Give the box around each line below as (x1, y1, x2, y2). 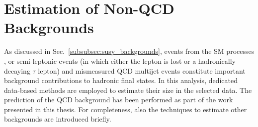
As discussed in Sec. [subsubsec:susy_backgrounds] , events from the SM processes (4, 46, 255, 56)
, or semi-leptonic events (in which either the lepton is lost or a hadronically (4, 55, 236, 66)
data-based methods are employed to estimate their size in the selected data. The (4, 85, 252, 95)
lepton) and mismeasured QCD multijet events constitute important (38, 65, 246, 76)
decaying (4, 65, 30, 76)
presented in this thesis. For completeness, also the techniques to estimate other (4, 104, 247, 114)
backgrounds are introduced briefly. (4, 114, 111, 124)
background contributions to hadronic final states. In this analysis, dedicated (4, 75, 238, 85)
